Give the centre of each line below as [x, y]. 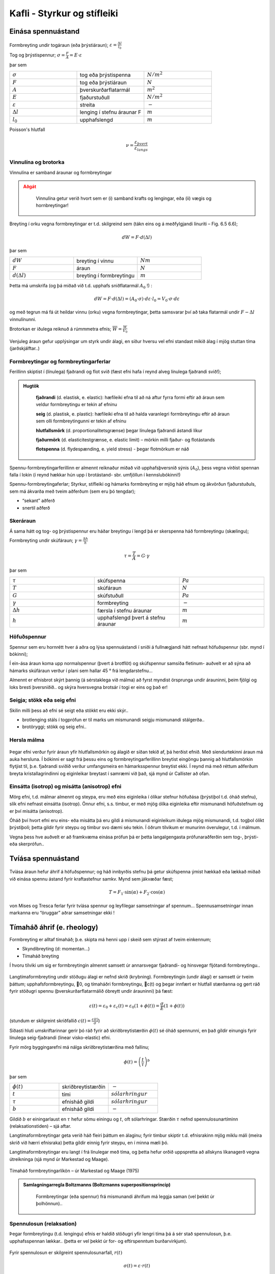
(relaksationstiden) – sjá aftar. [40, 1126]
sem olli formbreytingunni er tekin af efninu [81, 421]
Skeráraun [22, 521]
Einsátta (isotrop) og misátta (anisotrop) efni [65, 786]
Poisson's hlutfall [27, 129]
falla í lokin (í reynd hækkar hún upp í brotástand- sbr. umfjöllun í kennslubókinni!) [95, 475]
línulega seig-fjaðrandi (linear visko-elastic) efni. [60, 1038]
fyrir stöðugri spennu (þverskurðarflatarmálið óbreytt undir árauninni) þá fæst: [91, 991]
